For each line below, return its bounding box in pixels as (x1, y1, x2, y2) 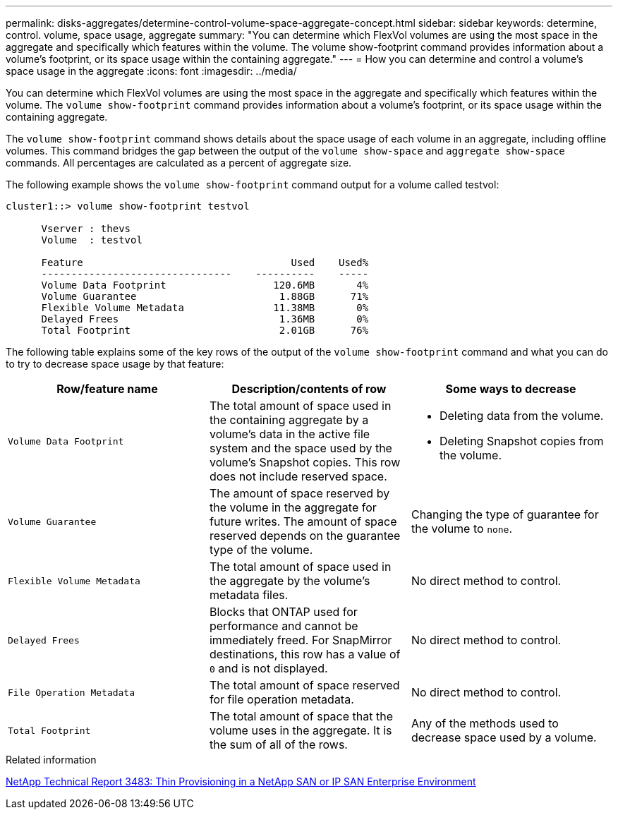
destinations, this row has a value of (209, 647, 401, 661)
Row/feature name (56, 382, 158, 396)
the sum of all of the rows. (209, 737, 348, 751)
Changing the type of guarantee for (411, 507, 599, 521)
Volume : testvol (41, 234, 143, 246)
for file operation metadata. (209, 692, 354, 706)
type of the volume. (209, 543, 313, 557)
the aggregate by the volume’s (209, 574, 370, 588)
